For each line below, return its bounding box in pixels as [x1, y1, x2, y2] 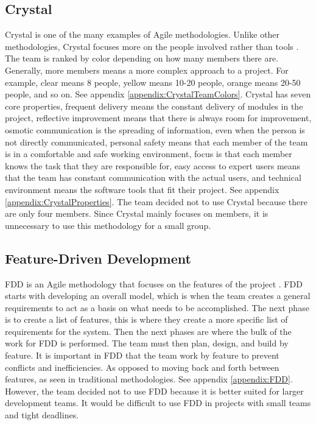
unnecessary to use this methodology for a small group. [5, 219, 211, 231]
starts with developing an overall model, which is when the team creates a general [5, 289, 311, 302]
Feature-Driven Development [5, 248, 191, 267]
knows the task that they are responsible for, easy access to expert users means [5, 159, 301, 172]
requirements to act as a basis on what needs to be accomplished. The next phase [5, 301, 309, 314]
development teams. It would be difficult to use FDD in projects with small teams [5, 396, 311, 409]
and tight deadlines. [5, 409, 79, 421]
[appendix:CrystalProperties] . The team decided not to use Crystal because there [5, 195, 308, 208]
